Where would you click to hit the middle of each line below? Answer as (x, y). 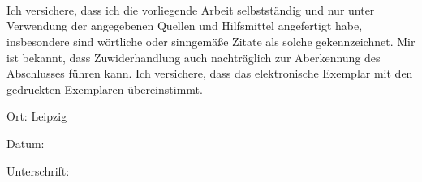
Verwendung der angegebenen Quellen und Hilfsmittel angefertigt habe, (185, 25)
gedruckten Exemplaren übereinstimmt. (105, 89)
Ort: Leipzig (37, 116)
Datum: (26, 143)
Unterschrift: (38, 170)
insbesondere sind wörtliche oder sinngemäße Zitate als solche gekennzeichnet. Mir (211, 41)
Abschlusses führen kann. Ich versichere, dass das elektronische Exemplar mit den (210, 73)
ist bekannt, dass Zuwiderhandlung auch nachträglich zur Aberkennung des (194, 57)
